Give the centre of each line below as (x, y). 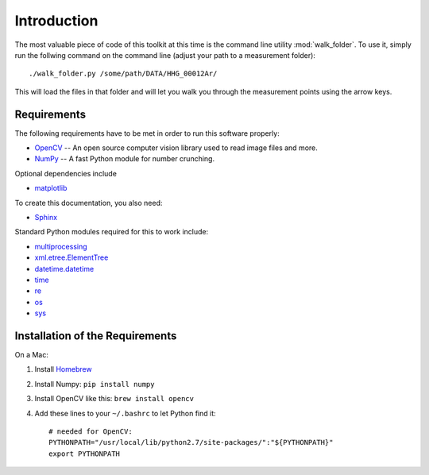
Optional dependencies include (66, 173)
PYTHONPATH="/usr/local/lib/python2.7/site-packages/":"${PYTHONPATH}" (191, 442)
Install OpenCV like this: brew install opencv (114, 399)
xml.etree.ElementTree (71, 257)
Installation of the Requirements (96, 336)
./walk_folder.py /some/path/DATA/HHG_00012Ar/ (123, 74)
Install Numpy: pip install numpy (95, 384)
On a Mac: (32, 355)
